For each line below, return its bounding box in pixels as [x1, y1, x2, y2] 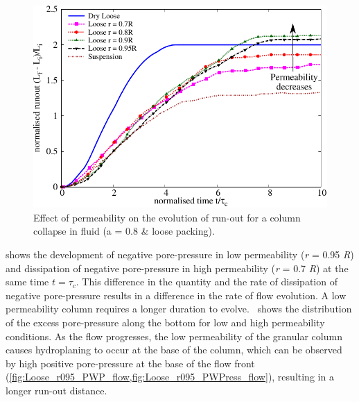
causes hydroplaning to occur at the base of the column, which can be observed [6, 342, 342, 357]
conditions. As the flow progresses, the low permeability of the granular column [6, 328, 342, 343]
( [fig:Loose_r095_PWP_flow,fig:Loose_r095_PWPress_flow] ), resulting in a [6, 369, 334, 384]
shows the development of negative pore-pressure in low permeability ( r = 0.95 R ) [6, 247, 354, 262]
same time [6, 274, 49, 289]
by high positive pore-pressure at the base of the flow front [6, 355, 255, 370]
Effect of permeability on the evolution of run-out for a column [33, 210, 301, 224]
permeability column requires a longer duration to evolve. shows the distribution [6, 301, 352, 316]
